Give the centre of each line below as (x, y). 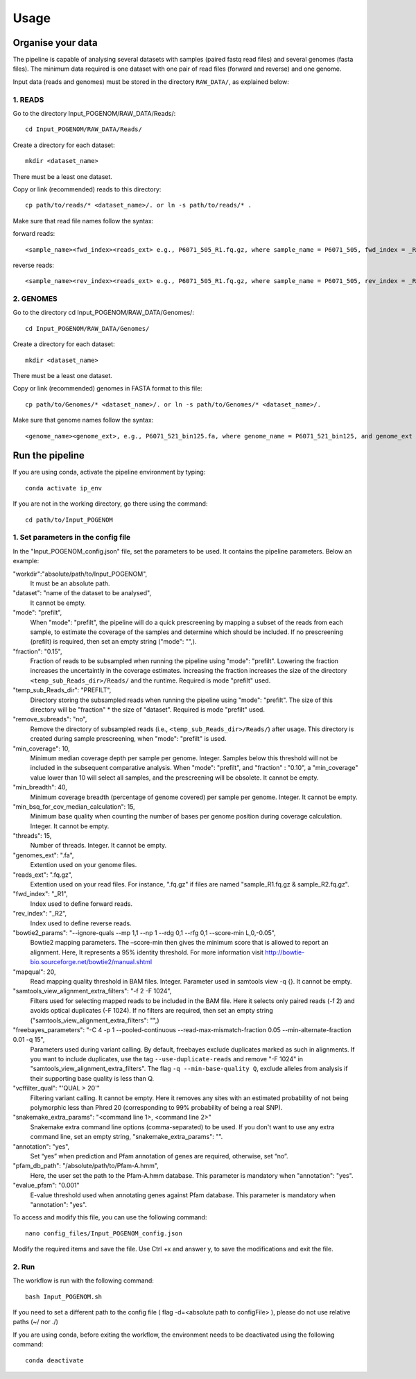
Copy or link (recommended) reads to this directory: (87, 189)
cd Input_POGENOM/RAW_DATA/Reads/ (84, 129)
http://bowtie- (285, 952)
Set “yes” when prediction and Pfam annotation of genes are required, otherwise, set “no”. (159, 1156)
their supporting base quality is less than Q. (92, 1078)
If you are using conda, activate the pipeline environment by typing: (109, 472)
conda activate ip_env (64, 488)
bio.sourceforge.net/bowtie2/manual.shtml (91, 962)
